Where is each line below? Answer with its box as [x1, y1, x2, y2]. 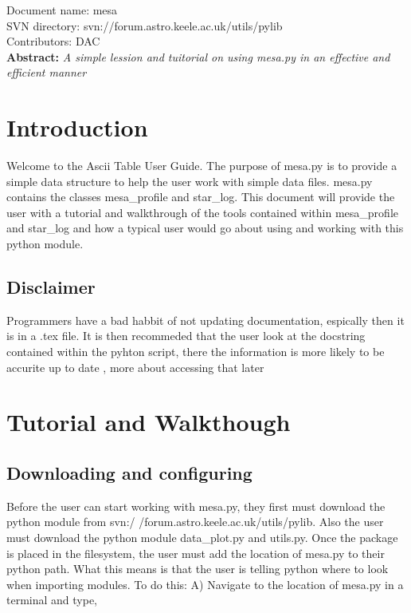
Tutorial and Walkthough [6, 405, 291, 438]
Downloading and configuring [6, 461, 252, 484]
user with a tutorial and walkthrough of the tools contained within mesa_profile [6, 204, 398, 220]
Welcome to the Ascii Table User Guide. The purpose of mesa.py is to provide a [6, 157, 397, 174]
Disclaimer [6, 275, 96, 299]
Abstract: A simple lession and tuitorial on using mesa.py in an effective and [6, 48, 390, 65]
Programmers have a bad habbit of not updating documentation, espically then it [6, 311, 405, 328]
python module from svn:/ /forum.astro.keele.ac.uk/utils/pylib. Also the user [6, 513, 384, 530]
